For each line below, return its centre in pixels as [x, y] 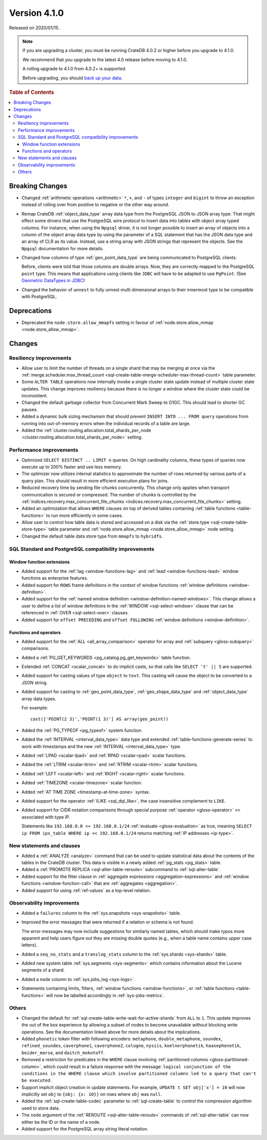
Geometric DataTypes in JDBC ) [53, 280]
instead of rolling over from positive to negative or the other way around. [95, 205]
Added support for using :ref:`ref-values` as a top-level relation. [86, 890]
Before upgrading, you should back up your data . [72, 78]
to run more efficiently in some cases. [85, 515]
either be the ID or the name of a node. [61, 1122]
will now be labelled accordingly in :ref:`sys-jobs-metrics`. [105, 995]
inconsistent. [35, 396]
